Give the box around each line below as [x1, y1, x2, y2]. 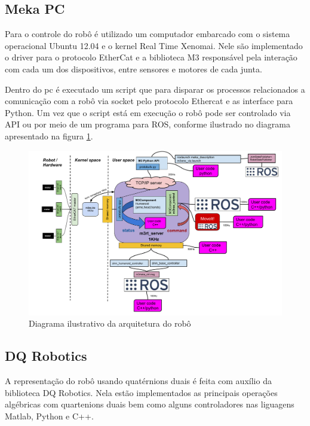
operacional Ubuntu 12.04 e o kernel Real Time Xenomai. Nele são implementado [5, 39, 303, 51]
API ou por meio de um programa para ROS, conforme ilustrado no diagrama [5, 118, 290, 130]
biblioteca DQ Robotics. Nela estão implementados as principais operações [5, 386, 278, 398]
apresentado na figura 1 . [5, 129, 93, 142]
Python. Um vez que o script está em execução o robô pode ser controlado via [5, 106, 291, 118]
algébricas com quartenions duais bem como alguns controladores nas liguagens [5, 398, 294, 410]
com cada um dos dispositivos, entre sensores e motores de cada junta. [5, 62, 262, 75]
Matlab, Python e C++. [5, 410, 94, 422]
